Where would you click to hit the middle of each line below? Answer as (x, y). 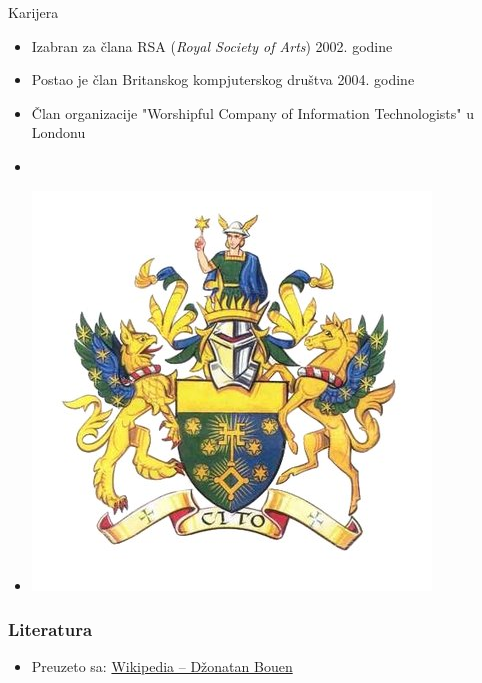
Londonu (58, 132)
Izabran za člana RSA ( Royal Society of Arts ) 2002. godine (212, 45)
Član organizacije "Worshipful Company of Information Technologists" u (252, 112)
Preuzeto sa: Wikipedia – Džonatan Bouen (162, 666)
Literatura (50, 629)
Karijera (33, 12)
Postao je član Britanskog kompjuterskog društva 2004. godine (223, 79)
